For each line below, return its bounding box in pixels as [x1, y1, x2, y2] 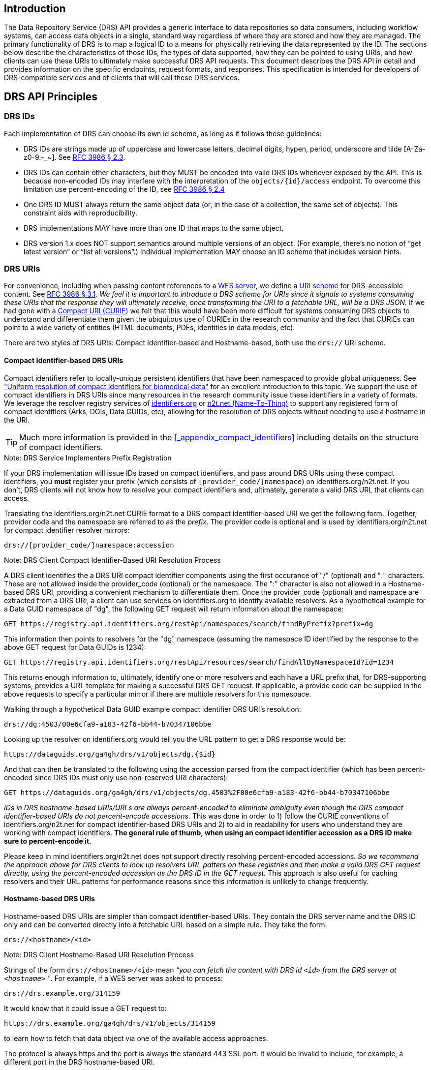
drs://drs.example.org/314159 [4, 989, 121, 997]
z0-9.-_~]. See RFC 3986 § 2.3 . [24, 153, 125, 161]
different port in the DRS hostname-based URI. [4, 1057, 155, 1066]
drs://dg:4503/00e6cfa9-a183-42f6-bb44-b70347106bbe [4, 720, 212, 728]
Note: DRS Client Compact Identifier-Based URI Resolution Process [4, 555, 221, 564]
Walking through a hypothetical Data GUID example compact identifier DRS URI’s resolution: [4, 704, 301, 713]
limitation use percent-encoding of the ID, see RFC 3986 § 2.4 [24, 184, 225, 193]
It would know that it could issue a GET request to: [4, 1004, 167, 1012]
